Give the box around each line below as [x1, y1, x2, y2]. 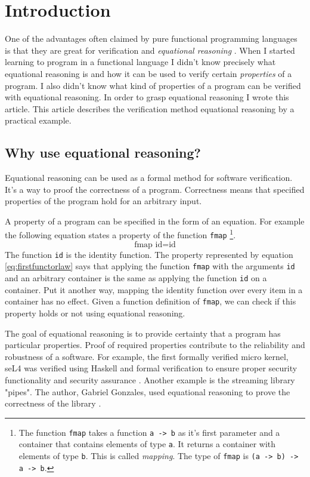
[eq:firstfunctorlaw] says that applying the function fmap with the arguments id [5, 260, 295, 272]
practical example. [5, 114, 72, 127]
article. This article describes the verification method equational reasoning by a [5, 102, 294, 115]
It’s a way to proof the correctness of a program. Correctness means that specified [5, 183, 305, 195]
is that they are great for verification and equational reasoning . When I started [5, 44, 295, 56]
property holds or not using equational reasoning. [5, 306, 185, 319]
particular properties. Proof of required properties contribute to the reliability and [5, 338, 305, 351]
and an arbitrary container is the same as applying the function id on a [5, 272, 267, 284]
